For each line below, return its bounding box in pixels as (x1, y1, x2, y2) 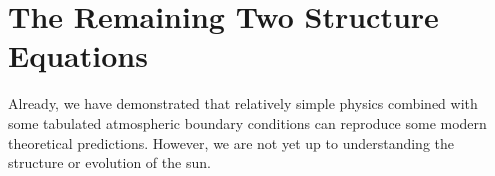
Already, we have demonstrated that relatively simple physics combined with (8, 93, 478, 114)
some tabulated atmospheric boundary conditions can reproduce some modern (8, 112, 487, 133)
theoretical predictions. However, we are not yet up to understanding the (8, 132, 455, 153)
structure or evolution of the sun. (8, 152, 211, 173)
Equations (8, 35, 148, 76)
